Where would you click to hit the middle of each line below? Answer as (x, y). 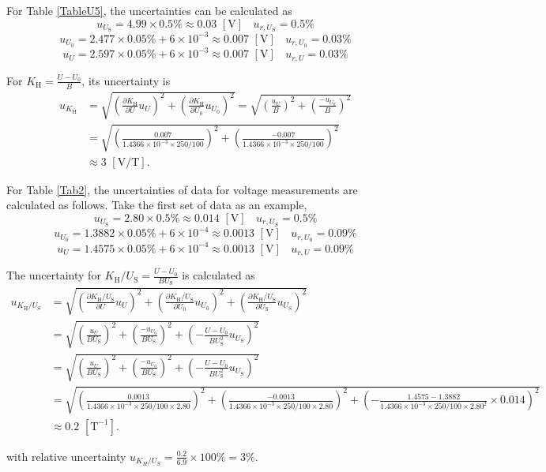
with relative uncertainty (66, 456)
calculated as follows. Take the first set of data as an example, (157, 205)
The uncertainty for (54, 275)
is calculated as (218, 275)
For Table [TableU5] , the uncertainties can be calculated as (149, 10)
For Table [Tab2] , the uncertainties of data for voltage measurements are (182, 189)
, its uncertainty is (126, 80)
